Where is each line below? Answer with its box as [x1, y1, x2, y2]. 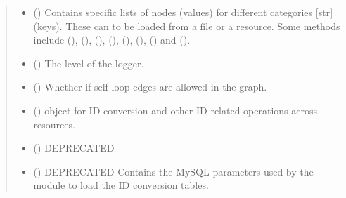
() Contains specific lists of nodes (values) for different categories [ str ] [33, 5, 333, 19]
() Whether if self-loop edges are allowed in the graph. [33, 79, 267, 94]
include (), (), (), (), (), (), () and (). [33, 32, 191, 47]
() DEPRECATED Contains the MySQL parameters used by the [33, 164, 314, 178]
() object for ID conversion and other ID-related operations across [33, 103, 318, 117]
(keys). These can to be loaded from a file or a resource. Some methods [33, 18, 340, 33]
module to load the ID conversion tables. [33, 178, 209, 192]
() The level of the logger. [33, 55, 144, 70]
